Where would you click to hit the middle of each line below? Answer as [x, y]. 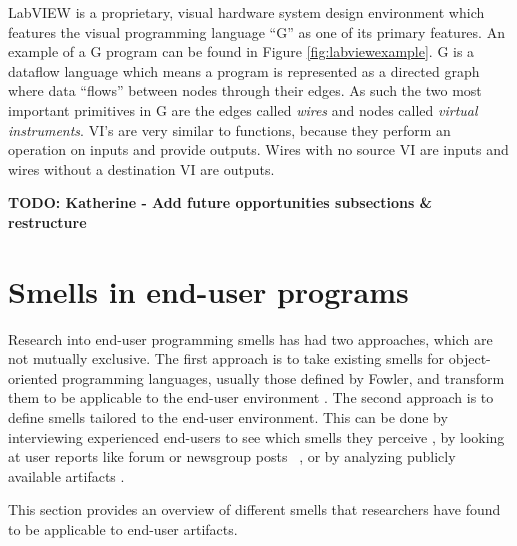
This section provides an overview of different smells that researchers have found [254, 509]
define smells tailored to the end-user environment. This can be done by [228, 417]
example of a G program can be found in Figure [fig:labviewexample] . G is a [241, 51]
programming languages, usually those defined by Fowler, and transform [283, 377]
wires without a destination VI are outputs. [141, 168]
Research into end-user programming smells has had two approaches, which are [250, 338]
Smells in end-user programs [208, 290]
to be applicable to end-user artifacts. [123, 529]
